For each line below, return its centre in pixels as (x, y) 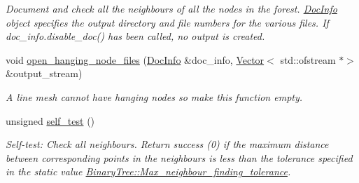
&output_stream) (44, 73)
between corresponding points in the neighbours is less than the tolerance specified (179, 157)
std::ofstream (308, 59)
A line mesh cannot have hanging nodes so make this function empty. (154, 96)
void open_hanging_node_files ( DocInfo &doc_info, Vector (135, 59)
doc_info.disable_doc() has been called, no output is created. (135, 36)
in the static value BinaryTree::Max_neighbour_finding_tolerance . (148, 171)
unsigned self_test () (50, 120)
